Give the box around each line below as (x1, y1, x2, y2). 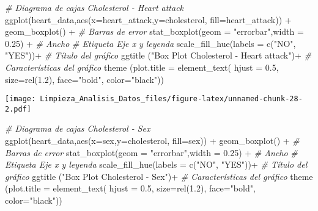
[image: (5, 95, 36, 104)
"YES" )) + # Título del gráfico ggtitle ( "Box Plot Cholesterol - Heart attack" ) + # (5, 49, 311, 62)
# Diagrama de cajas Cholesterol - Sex (5, 122, 150, 135)
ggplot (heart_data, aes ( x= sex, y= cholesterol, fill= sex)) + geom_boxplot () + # (5, 134, 300, 147)
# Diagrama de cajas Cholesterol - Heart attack (5, 1, 184, 13)
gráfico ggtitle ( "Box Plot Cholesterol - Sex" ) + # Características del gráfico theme (5, 170, 313, 182)
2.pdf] (5, 104, 31, 113)
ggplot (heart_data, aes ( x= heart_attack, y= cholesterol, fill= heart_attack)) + (5, 13, 292, 26)
